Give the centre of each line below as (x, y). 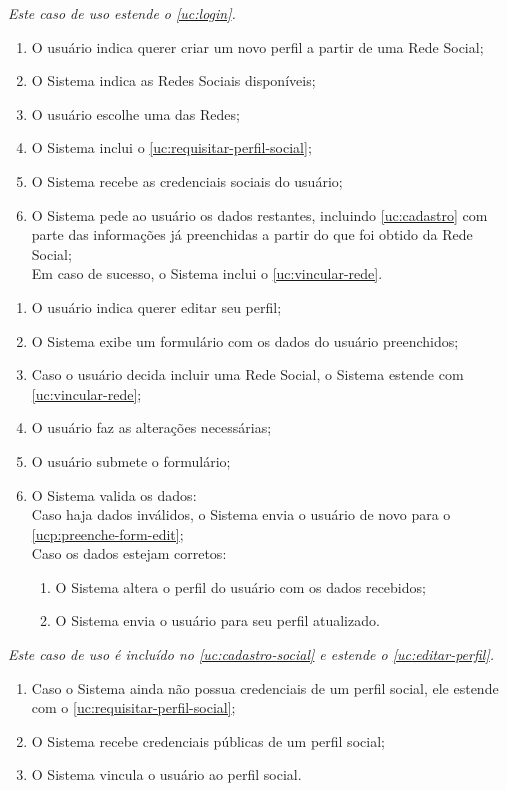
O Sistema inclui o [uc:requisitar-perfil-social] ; (171, 147)
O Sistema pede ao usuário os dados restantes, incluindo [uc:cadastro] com (259, 214)
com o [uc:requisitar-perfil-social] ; (133, 707)
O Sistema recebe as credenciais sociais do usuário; (187, 180)
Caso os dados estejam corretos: (129, 553)
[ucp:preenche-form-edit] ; (107, 533)
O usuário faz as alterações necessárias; (151, 427)
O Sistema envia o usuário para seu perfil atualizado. (217, 620)
